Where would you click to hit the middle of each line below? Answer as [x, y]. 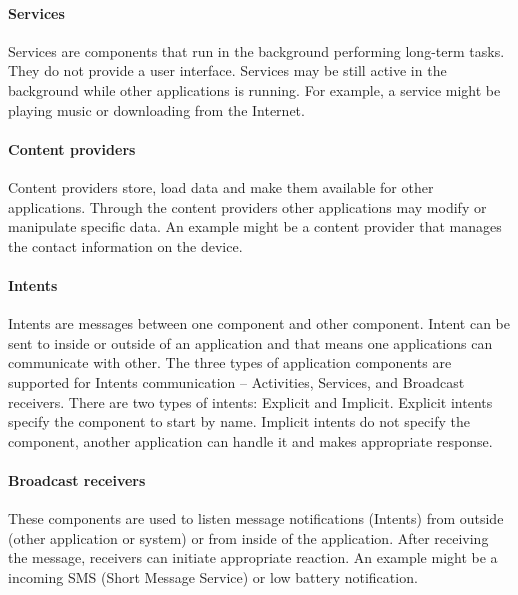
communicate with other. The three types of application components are [230, 362]
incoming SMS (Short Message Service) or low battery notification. [213, 576]
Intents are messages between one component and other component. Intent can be [259, 323]
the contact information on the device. [125, 245]
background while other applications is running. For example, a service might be [254, 89]
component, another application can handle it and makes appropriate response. [250, 440]
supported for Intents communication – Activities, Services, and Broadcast [236, 381]
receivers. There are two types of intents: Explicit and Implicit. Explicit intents [250, 401]
